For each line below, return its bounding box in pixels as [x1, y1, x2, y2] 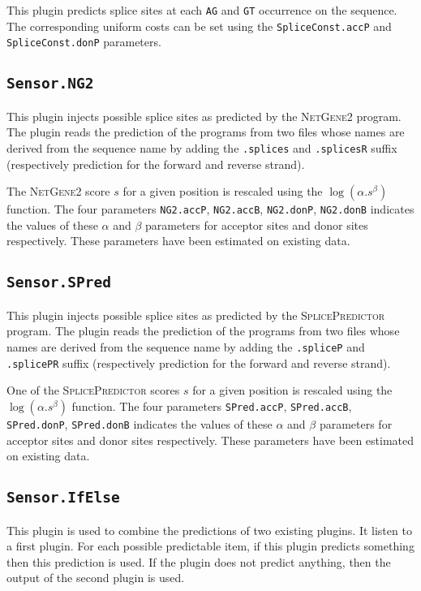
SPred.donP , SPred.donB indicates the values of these [6, 415, 273, 432]
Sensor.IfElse [6, 489, 120, 507]
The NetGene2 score [6, 183, 110, 200]
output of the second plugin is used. [6, 569, 185, 586]
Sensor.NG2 [6, 75, 94, 93]
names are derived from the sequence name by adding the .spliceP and [6, 339, 365, 355]
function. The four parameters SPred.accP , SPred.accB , [71, 397, 352, 414]
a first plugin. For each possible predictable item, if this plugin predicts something [6, 537, 415, 554]
